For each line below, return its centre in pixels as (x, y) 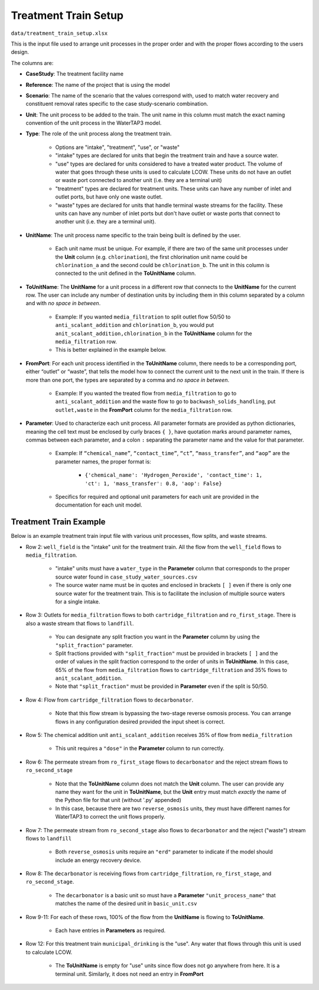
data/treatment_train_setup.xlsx (59, 33)
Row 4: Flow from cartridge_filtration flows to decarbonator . (110, 700)
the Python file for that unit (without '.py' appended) (118, 800)
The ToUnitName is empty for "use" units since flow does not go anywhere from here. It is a (167, 966)
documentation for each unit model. (99, 505)
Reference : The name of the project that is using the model (98, 85)
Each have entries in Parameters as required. (110, 930)
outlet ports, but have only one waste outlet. (109, 197)
